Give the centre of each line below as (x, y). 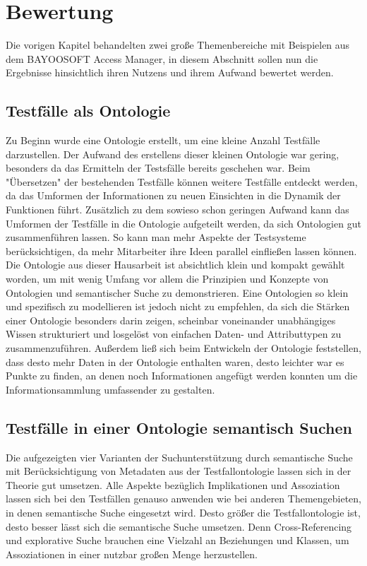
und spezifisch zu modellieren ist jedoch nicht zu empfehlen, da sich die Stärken (178, 306)
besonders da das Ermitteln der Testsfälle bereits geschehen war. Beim (158, 168)
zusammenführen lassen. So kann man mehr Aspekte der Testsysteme (156, 237)
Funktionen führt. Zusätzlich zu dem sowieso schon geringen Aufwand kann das (178, 210)
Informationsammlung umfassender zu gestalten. (110, 389)
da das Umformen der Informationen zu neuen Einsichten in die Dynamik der (173, 195)
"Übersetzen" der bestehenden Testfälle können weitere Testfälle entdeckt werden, (182, 181)
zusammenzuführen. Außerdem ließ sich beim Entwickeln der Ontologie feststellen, (183, 348)
